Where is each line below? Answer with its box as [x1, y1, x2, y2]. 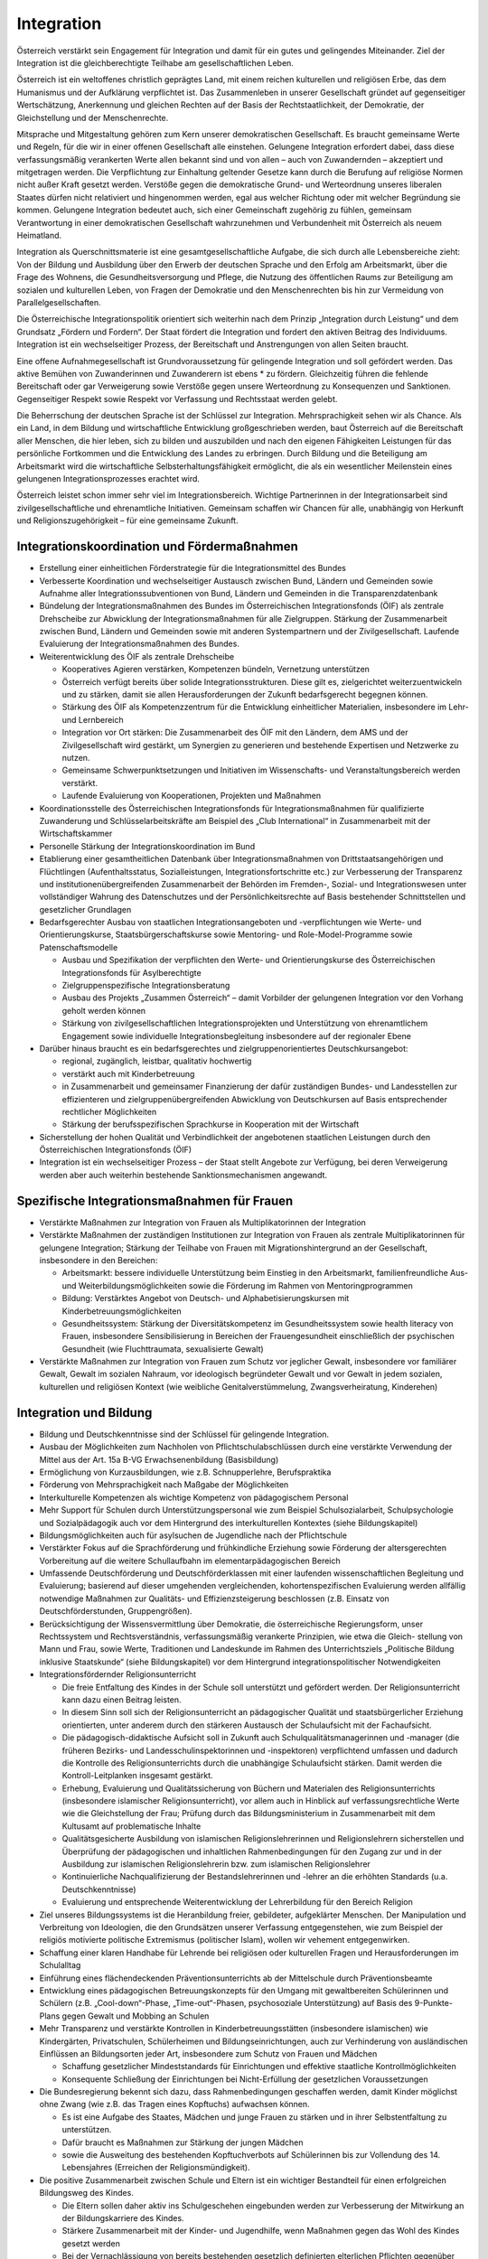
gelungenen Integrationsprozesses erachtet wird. [16, 473, 201, 484]
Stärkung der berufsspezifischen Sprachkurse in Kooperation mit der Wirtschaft [61, 1119, 360, 1129]
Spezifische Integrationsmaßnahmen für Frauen [16, 1193, 294, 1208]
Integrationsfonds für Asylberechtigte [61, 967, 202, 978]
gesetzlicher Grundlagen [39, 904, 132, 914]
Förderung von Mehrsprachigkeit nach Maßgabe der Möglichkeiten [39, 1479, 289, 1490]
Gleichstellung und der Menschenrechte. [16, 112, 169, 123]
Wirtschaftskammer [39, 828, 113, 839]
